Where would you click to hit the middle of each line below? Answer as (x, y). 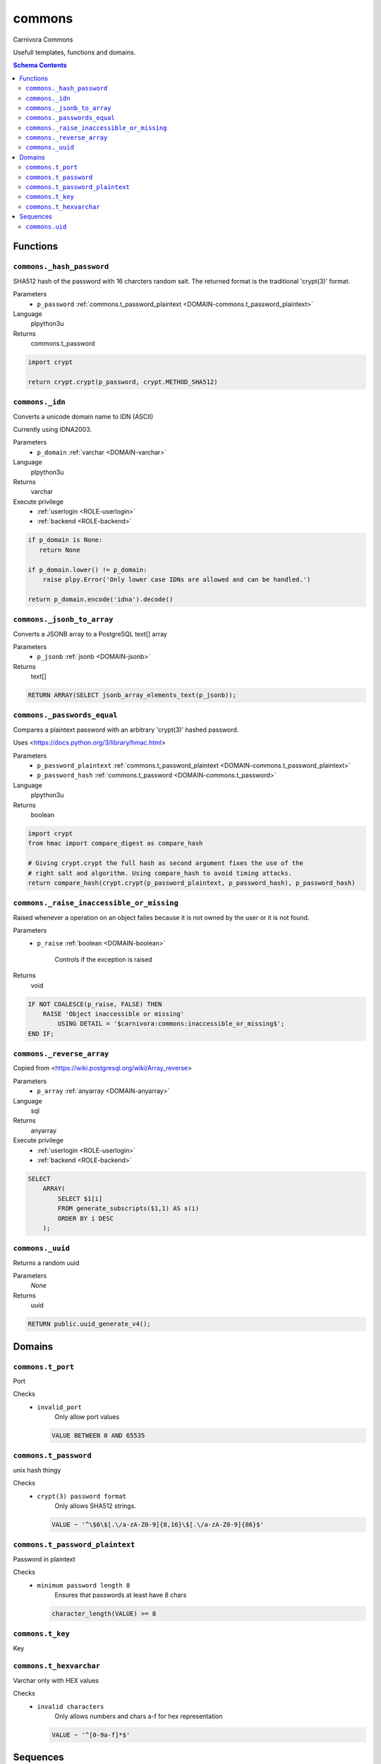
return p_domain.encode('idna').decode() (101, 599)
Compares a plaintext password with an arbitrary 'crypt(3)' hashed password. (126, 730)
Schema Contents (40, 65)
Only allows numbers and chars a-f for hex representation (139, 1716)
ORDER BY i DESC (86, 1218)
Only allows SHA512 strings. (96, 1506)
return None (60, 550)
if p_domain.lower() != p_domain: (87, 569)
